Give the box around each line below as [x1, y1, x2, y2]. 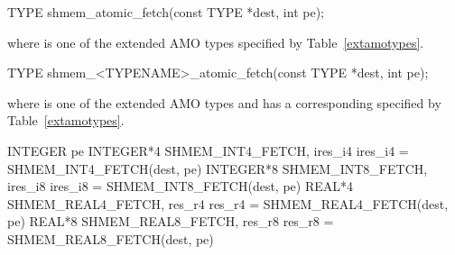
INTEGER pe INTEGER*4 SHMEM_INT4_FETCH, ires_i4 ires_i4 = [7, 141, 409, 159]
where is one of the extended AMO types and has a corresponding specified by [7, 93, 441, 112]
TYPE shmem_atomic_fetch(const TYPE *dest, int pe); [7, 3, 324, 21]
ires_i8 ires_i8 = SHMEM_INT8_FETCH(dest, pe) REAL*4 [7, 177, 353, 196]
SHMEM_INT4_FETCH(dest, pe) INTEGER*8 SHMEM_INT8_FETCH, [7, 159, 428, 178]
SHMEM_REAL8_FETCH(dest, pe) [7, 229, 214, 248]
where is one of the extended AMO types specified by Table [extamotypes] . [7, 32, 424, 51]
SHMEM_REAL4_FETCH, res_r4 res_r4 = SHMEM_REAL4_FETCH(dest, [7, 194, 449, 213]
